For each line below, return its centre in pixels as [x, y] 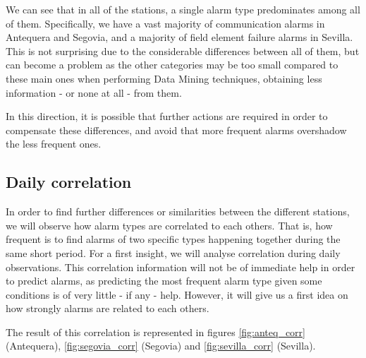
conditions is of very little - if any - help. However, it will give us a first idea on [177, 294]
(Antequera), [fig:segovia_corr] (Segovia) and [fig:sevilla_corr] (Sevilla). [161, 346]
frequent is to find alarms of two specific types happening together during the [173, 239]
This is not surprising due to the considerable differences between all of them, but [183, 50]
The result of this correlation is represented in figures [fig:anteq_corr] [155, 332]
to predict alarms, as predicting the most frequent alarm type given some [164, 281]
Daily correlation [69, 182]
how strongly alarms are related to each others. [108, 308]
